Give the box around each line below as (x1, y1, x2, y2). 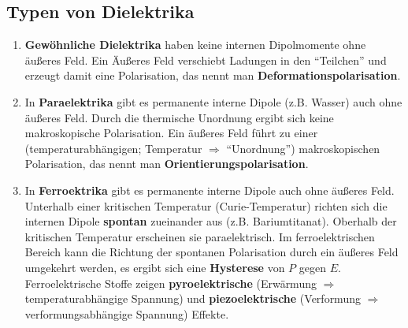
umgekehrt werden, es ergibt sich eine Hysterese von (24, 259, 285, 275)
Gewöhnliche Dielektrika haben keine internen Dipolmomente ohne (24, 36, 366, 53)
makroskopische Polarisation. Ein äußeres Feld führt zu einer (24, 125, 318, 141)
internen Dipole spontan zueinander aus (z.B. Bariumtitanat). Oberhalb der (24, 213, 397, 229)
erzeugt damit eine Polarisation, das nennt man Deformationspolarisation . (24, 67, 401, 84)
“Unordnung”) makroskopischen (226, 140, 380, 156)
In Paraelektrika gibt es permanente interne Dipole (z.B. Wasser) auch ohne (24, 93, 402, 110)
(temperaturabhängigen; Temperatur (24, 140, 202, 156)
